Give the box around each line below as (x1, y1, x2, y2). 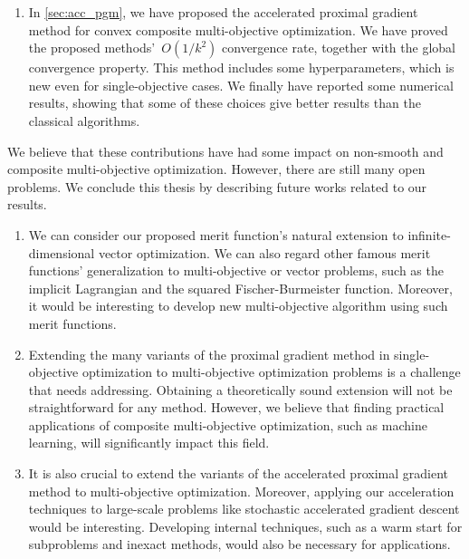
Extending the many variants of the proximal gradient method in (28, 344, 390, 363)
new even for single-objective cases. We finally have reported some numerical (28, 75, 454, 94)
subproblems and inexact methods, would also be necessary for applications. (28, 535, 451, 554)
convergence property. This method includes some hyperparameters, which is (28, 58, 455, 77)
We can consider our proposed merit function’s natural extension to (28, 225, 404, 244)
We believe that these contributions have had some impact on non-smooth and (7, 141, 444, 160)
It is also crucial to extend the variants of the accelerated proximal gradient (28, 464, 448, 483)
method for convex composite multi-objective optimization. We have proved (28, 20, 448, 39)
